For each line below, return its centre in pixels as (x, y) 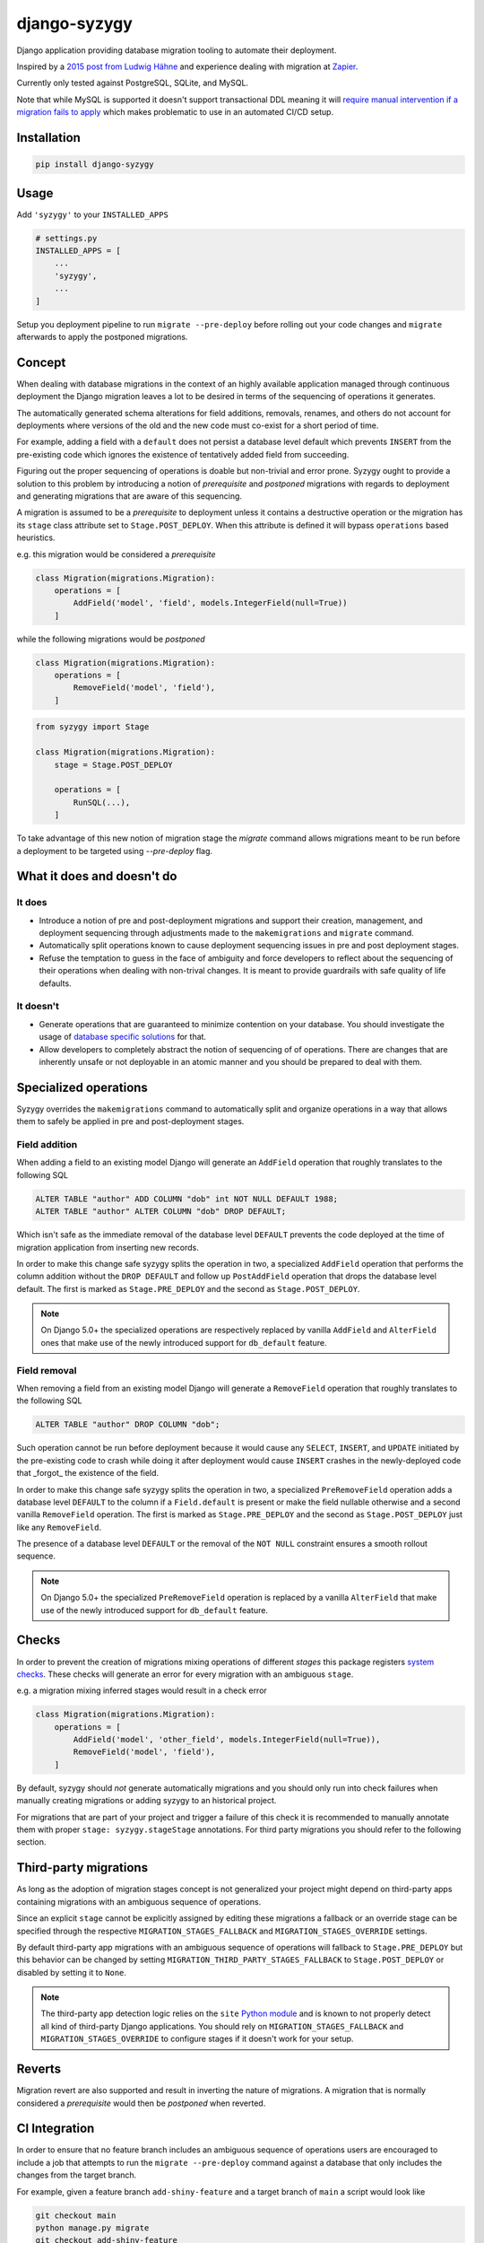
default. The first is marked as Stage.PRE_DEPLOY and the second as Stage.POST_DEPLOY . (188, 1288)
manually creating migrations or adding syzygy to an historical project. (147, 1801)
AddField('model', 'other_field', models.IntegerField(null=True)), (227, 1740)
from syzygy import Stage (92, 727)
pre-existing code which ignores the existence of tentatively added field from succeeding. (183, 454)
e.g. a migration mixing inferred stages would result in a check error (142, 1690)
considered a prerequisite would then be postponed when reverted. (141, 2103)
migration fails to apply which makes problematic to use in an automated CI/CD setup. (175, 112)
